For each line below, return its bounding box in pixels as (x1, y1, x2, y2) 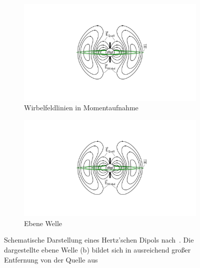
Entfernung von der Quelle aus (4, 254, 98, 265)
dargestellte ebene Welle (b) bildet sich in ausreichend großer (4, 244, 191, 255)
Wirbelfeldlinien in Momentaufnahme (24, 102, 138, 113)
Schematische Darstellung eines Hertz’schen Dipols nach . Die (4, 235, 194, 245)
